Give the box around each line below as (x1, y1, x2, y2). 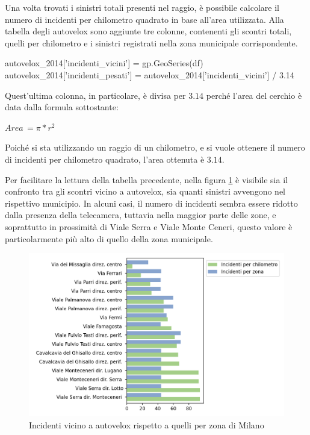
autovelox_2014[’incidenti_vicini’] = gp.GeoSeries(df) (5, 57, 203, 69)
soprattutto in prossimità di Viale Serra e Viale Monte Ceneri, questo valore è (5, 220, 293, 233)
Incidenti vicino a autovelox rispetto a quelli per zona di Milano (29, 418, 264, 431)
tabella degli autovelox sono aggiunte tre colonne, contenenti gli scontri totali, (5, 25, 292, 37)
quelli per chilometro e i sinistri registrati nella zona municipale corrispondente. (5, 36, 298, 49)
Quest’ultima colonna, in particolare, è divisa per (5, 89, 186, 101)
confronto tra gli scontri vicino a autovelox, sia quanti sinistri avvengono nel (5, 185, 285, 198)
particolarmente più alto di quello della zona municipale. (5, 232, 213, 245)
